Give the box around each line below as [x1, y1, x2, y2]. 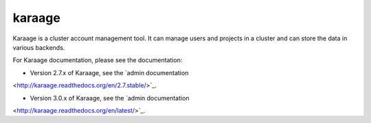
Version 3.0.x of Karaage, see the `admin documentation [30, 94, 190, 102]
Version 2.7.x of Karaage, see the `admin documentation [30, 68, 189, 77]
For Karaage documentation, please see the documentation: [12, 56, 183, 64]
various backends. [12, 43, 65, 51]
